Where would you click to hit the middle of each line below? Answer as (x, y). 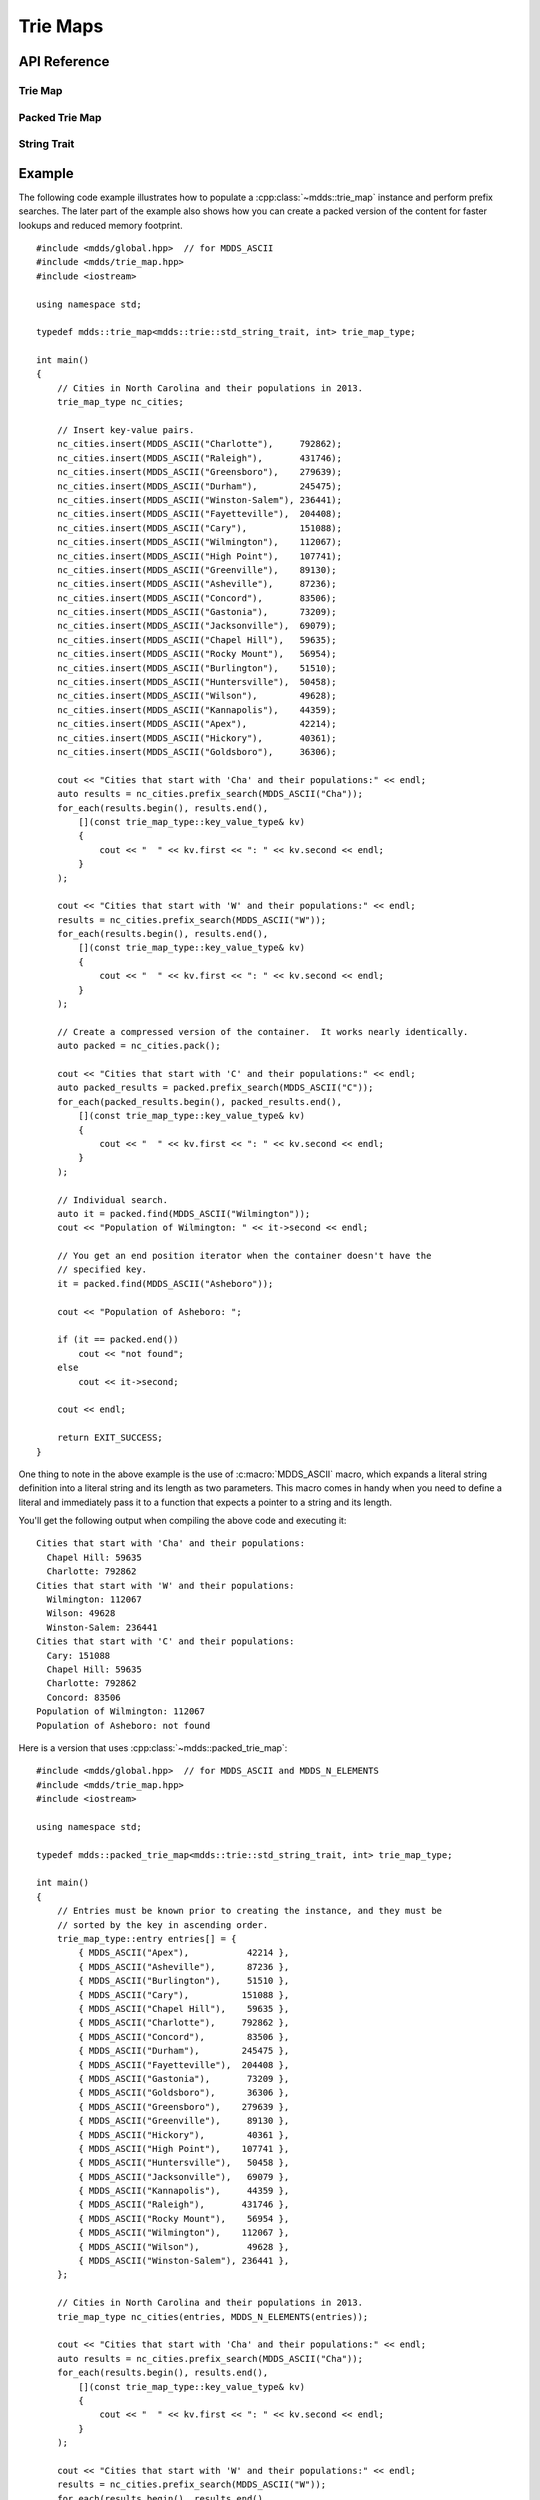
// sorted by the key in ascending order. (162, 1924)
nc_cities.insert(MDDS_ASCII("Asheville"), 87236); (196, 584)
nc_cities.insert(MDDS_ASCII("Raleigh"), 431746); (199, 458)
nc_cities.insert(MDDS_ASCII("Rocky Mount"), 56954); (196, 654)
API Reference (64, 61)
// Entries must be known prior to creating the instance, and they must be (249, 1911)
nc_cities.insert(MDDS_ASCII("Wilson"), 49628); (196, 696)
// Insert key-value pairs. (125, 430)
